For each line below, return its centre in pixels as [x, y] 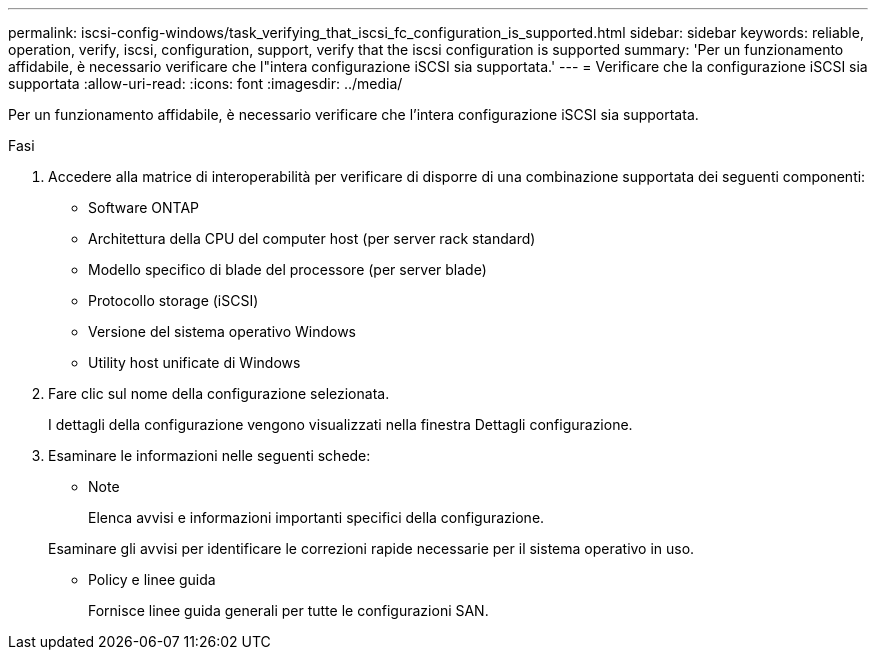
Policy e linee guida [152, 579]
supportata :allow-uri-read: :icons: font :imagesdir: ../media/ [205, 83]
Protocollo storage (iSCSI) [173, 300]
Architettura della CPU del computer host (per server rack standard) [312, 238]
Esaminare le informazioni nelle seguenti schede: [209, 455]
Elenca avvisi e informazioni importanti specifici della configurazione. [316, 517]
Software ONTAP [144, 207]
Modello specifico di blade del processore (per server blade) [287, 269]
